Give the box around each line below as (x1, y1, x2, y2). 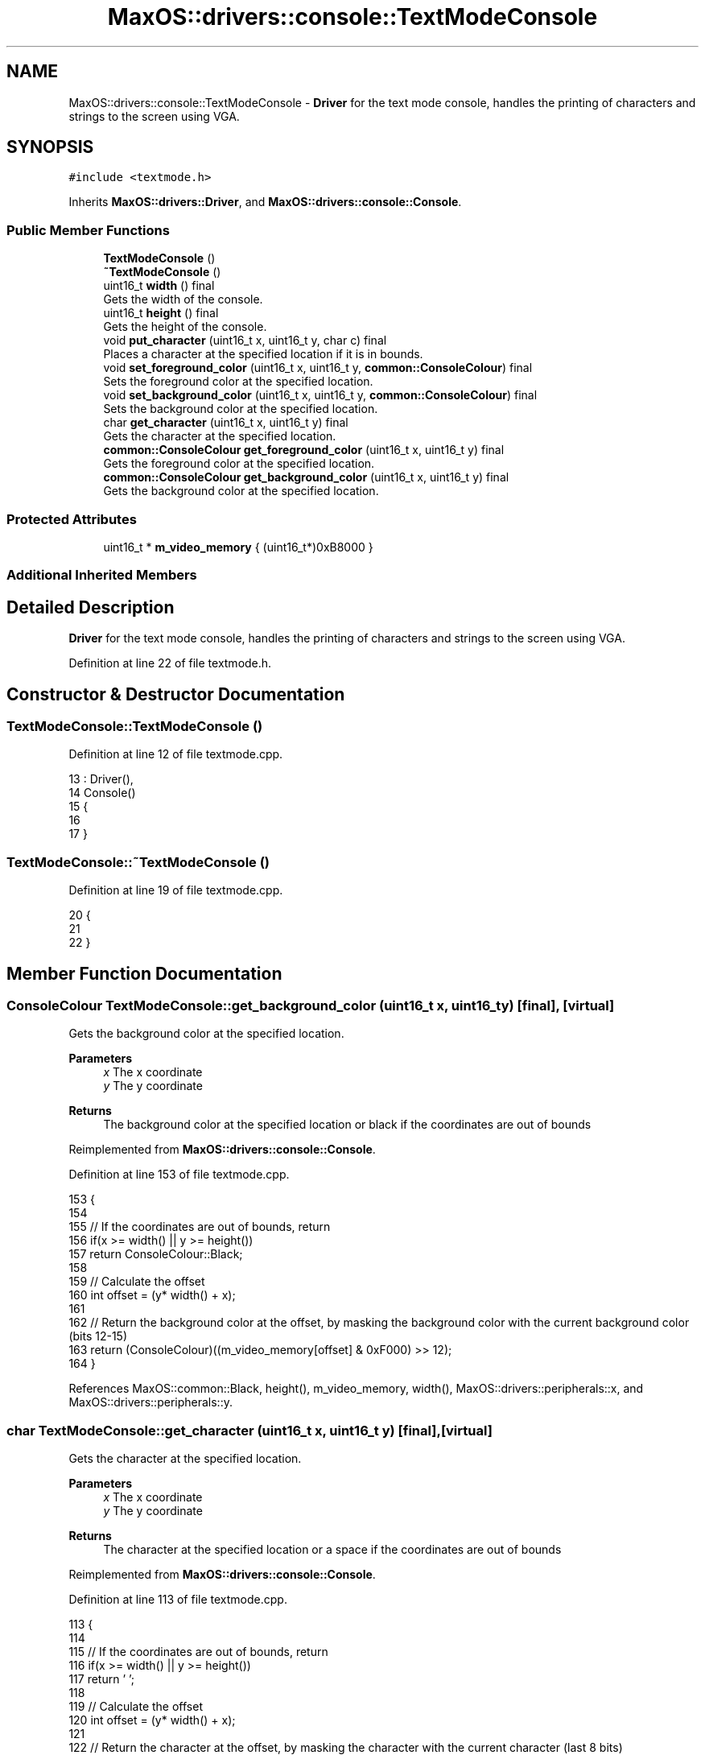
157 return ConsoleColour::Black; (68, 1247, 243, 1262)
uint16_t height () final (103, 306, 219, 320)
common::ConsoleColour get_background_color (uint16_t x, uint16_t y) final (103, 470, 509, 485)
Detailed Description (6, 597, 175, 617)
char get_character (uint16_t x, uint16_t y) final (103, 415, 348, 430)
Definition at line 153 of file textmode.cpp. (68, 1167, 290, 1182)
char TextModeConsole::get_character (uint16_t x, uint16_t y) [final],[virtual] (6, 1422, 493, 1439)
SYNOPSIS (6, 137, 94, 158)
